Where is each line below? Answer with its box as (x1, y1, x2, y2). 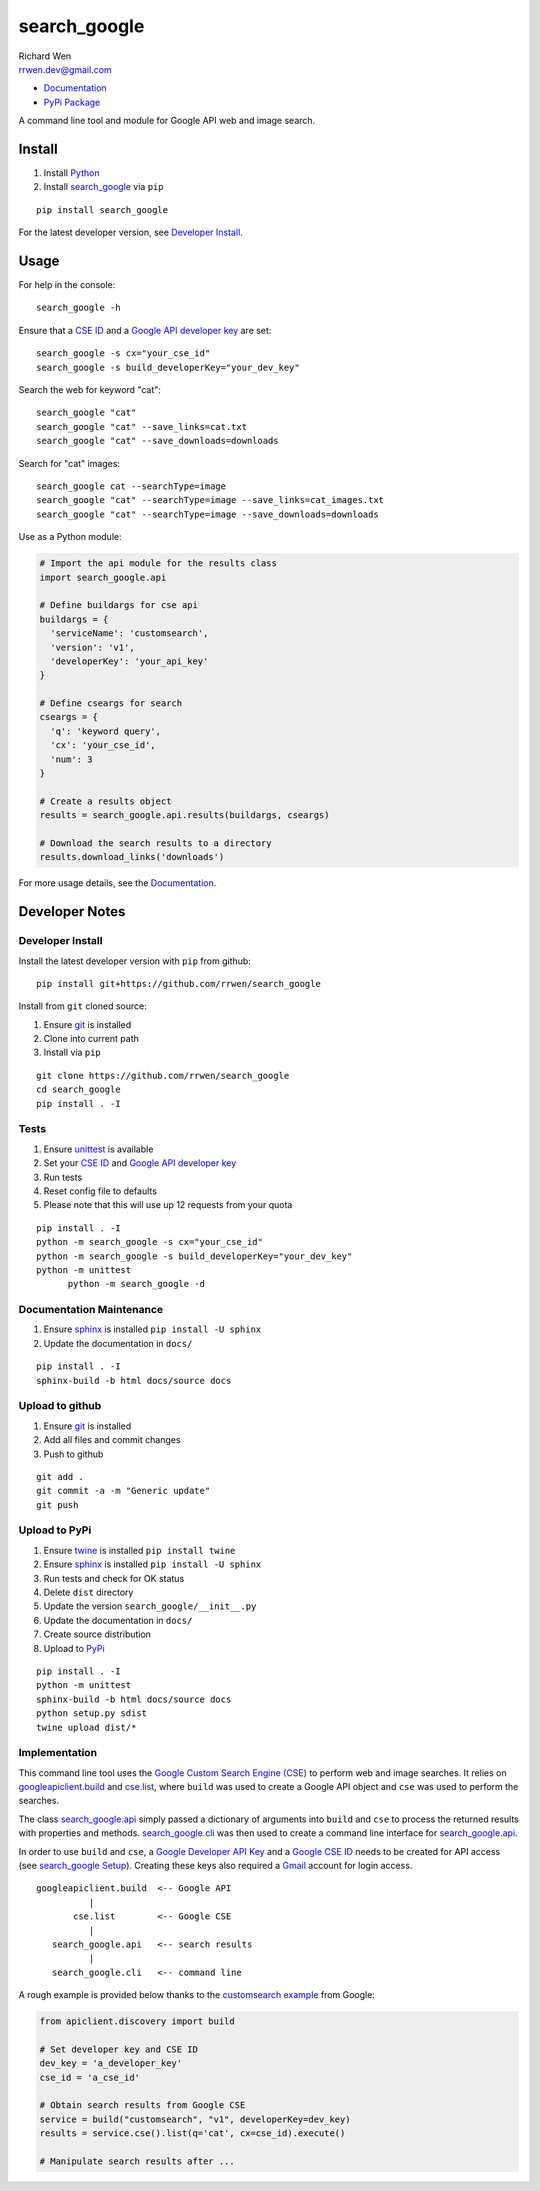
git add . (36, 1471, 84, 1482)
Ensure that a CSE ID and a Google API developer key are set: (18, 324, 272, 336)
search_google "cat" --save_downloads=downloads (36, 435, 279, 447)
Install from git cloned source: (18, 1000, 147, 1012)
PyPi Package (43, 96, 101, 108)
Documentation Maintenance (18, 1303, 164, 1317)
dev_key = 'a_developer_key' (39, 2058, 183, 2069)
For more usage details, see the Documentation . (18, 877, 217, 889)
